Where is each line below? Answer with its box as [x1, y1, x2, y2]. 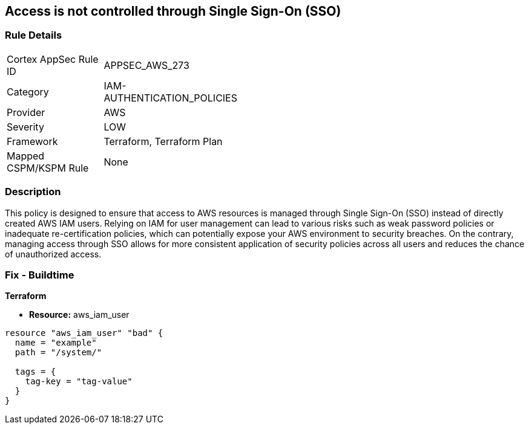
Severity [7, 120, 44, 133]
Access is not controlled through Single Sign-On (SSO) [5, 4, 341, 19]
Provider [7, 106, 45, 118]
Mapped [7, 149, 45, 162]
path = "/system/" [15, 347, 102, 358]
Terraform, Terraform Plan [103, 135, 223, 147]
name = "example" [15, 338, 97, 348]
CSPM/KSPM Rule [7, 161, 89, 174]
